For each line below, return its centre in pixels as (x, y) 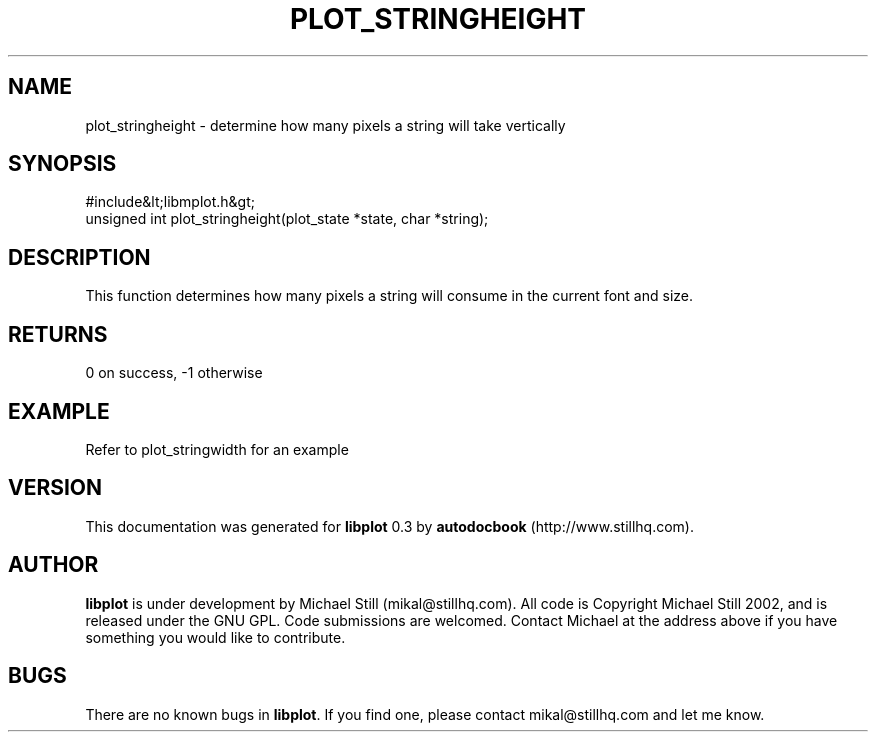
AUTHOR (53, 565)
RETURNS (58, 334)
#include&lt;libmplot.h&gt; (170, 202)
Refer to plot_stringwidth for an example (217, 449)
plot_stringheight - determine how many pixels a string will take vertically (325, 125)
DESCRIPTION (79, 257)
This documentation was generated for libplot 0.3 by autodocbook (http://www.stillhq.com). (389, 526)
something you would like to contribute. (215, 637)
